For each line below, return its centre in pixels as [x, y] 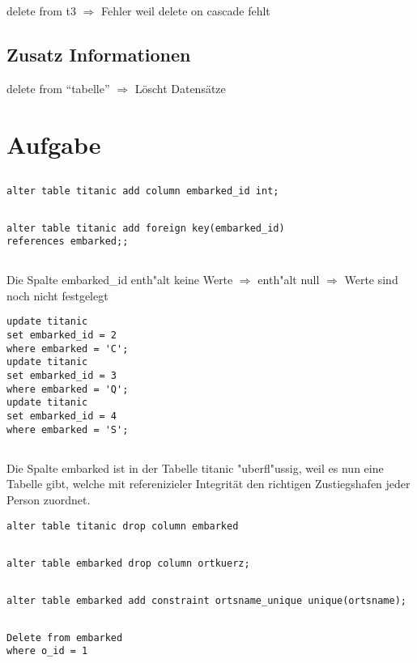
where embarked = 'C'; [68, 348]
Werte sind [371, 280]
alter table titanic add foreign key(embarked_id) [146, 228]
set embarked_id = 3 [62, 376]
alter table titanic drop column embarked [123, 526]
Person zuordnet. [49, 499]
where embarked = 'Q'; [68, 389]
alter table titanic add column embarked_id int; [143, 191]
